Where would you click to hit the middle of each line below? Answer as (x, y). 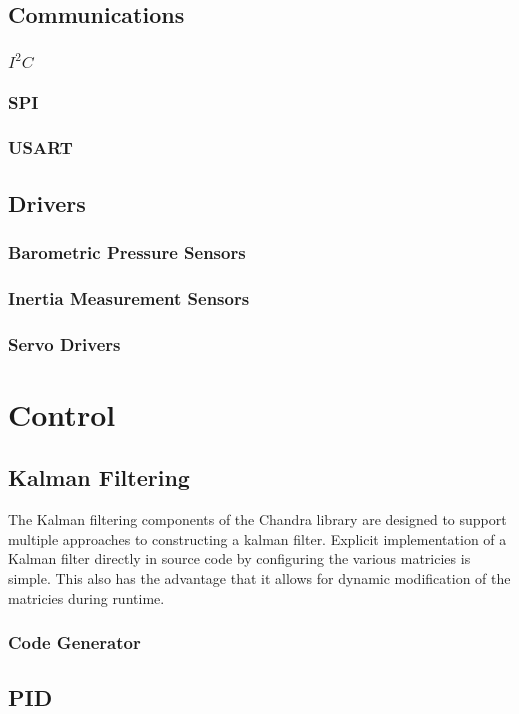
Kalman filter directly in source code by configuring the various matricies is (239, 558)
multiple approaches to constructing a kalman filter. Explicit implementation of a (257, 538)
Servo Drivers (64, 343)
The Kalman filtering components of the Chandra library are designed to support (257, 519)
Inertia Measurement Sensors (129, 297)
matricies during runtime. (86, 597)
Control (62, 413)
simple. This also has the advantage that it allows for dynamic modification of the (259, 577)
